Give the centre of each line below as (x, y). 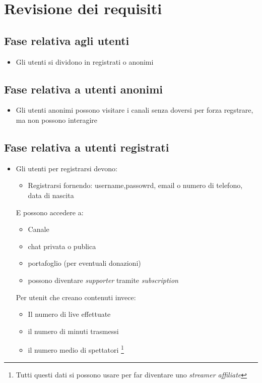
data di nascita (51, 195)
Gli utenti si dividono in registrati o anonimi (85, 61)
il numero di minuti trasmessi (73, 331)
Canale (39, 229)
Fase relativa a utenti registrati (87, 147)
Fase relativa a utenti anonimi (83, 89)
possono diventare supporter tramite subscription (103, 280)
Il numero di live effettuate (69, 314)
